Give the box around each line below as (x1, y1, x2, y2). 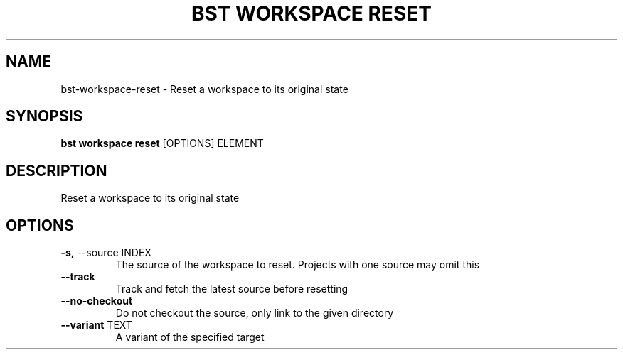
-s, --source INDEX (60, 246, 151, 259)
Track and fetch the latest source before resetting (115, 283, 348, 295)
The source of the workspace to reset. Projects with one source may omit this (115, 258, 480, 271)
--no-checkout (60, 295, 133, 307)
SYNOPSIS (6, 107, 83, 126)
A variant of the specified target (115, 331, 265, 344)
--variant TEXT (60, 319, 132, 332)
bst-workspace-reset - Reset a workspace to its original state (60, 82, 348, 95)
